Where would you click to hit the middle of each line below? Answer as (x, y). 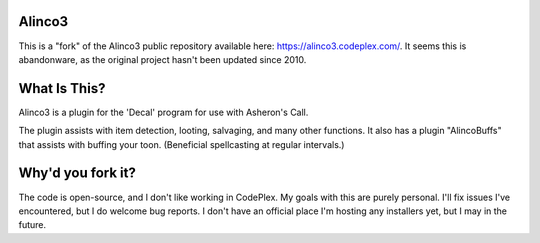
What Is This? (62, 88)
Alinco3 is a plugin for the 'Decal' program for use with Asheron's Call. (163, 112)
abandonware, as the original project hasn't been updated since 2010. (162, 59)
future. (32, 225)
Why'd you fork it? (77, 173)
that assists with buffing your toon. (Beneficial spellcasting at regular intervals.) (181, 144)
